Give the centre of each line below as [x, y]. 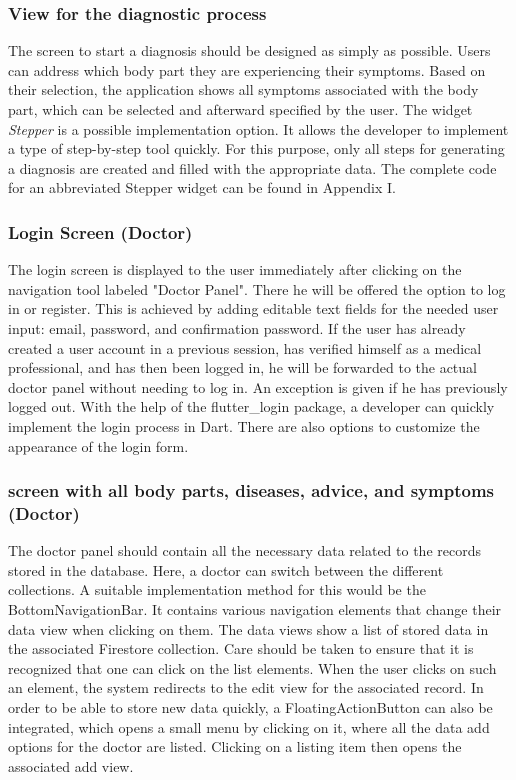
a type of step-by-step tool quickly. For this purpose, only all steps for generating [256, 148]
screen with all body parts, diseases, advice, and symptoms [251, 490]
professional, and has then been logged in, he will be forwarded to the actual [242, 367]
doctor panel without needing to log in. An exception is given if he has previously [258, 386]
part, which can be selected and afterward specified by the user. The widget [240, 109]
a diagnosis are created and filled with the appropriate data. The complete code [252, 167]
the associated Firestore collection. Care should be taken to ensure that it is [241, 648]
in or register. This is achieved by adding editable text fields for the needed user [253, 308]
